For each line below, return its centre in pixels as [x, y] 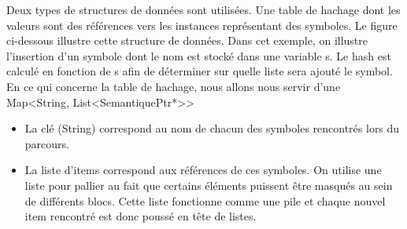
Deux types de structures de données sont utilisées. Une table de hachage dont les [203, 9]
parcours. [47, 143]
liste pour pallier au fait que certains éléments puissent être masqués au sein [209, 185]
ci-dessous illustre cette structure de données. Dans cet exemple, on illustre [187, 40]
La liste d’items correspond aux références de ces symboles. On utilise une [203, 170]
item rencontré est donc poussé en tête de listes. [141, 216]
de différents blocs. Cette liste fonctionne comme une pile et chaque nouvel [205, 200]
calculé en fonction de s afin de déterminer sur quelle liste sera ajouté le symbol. [200, 71]
